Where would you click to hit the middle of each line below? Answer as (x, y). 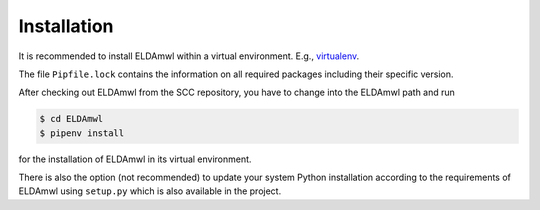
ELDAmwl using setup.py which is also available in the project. (150, 191)
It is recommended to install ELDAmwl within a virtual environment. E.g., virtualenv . (189, 56)
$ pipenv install (82, 133)
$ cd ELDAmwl (71, 119)
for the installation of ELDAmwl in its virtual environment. (135, 159)
